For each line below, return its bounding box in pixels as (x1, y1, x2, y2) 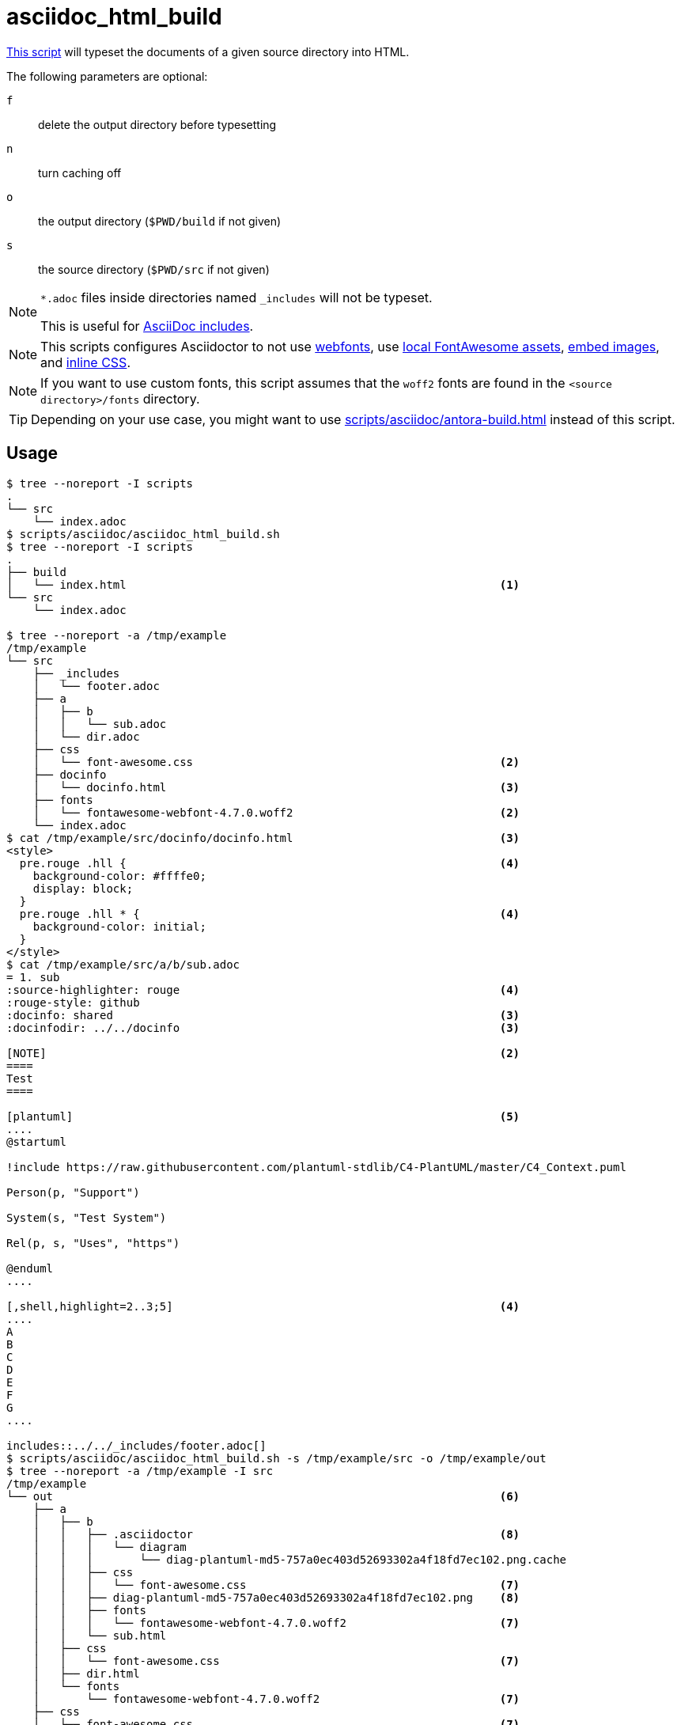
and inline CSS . (40, 354, 131, 370)
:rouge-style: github (6, 995, 140, 1009)
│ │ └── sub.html (32, 1628, 167, 1642)
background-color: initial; (32, 919, 206, 933)
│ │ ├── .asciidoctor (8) (32, 1527, 520, 1541)
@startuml (6, 1135, 66, 1148)
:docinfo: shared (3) (6, 1008, 520, 1022)
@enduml (6, 1261, 54, 1275)
